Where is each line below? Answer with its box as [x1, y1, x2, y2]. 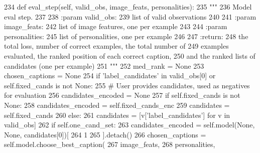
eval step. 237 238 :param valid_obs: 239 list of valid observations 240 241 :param [4, 11, 256, 22]
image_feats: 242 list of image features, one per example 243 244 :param [4, 21, 227, 32]
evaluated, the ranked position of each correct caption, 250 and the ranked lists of [4, 50, 255, 61]
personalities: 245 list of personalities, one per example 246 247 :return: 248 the [4, 31, 248, 41]
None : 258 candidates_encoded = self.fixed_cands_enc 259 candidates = [4, 99, 230, 110]
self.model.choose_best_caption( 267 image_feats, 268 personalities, [4, 139, 215, 149]
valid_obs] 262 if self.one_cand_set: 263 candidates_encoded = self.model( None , [4, 119, 255, 130]
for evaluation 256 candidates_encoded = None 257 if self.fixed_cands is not [4, 90, 240, 100]
